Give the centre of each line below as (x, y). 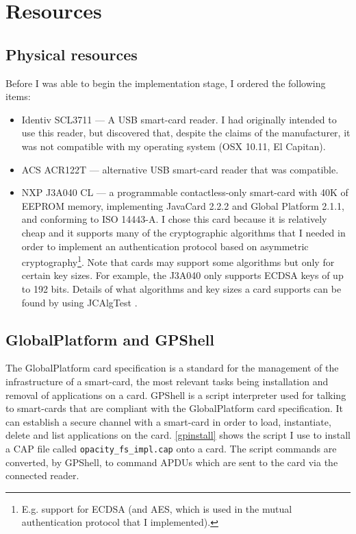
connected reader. (42, 475)
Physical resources (72, 54)
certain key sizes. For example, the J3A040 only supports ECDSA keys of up (182, 275)
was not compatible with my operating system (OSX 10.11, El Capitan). (174, 146)
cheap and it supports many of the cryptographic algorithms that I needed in (183, 232)
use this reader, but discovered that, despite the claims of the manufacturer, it (186, 133)
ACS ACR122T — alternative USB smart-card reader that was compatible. (180, 169)
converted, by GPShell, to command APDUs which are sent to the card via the (172, 462)
